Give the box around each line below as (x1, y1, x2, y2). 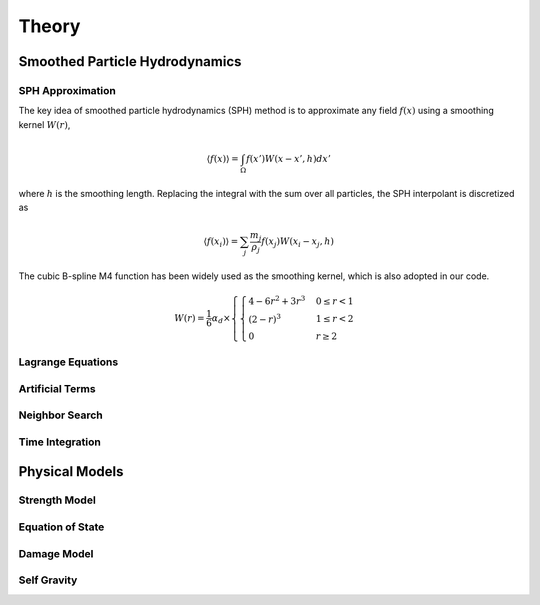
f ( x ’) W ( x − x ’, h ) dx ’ (245, 153, 332, 164)
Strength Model (18, 493, 97, 507)
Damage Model (18, 546, 94, 560)
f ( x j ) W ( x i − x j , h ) (261, 236, 335, 249)
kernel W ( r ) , (18, 118, 71, 130)
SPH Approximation (18, 83, 117, 97)
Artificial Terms (18, 381, 96, 395)
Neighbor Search (18, 408, 104, 422)
